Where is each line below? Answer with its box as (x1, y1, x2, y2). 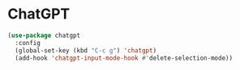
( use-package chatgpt (7, 31, 81, 39)
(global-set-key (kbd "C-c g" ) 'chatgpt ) (15, 46, 157, 55)
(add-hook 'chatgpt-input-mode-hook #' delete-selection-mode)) (15, 54, 233, 62)
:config (15, 39, 41, 47)
